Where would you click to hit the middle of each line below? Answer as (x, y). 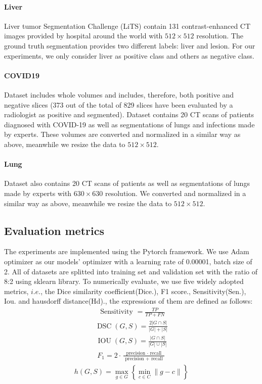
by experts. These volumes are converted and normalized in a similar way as (122, 134)
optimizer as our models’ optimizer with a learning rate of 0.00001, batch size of (128, 261)
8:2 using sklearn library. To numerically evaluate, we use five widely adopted (124, 281)
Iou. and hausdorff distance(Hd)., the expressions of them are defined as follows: (128, 301)
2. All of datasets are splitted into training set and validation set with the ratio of (131, 271)
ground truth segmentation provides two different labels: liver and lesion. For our (130, 45)
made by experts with (38, 193)
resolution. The (220, 36)
